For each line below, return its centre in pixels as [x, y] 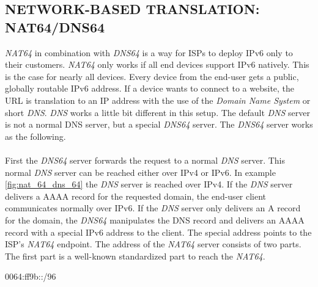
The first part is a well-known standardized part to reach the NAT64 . [135, 256]
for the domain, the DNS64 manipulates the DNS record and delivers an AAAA [155, 220]
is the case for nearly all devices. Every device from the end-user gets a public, [152, 76]
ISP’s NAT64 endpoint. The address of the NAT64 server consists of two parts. [153, 244]
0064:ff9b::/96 [31, 276]
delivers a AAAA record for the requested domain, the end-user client [136, 196]
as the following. [35, 136]
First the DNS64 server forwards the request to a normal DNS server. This [145, 160]
